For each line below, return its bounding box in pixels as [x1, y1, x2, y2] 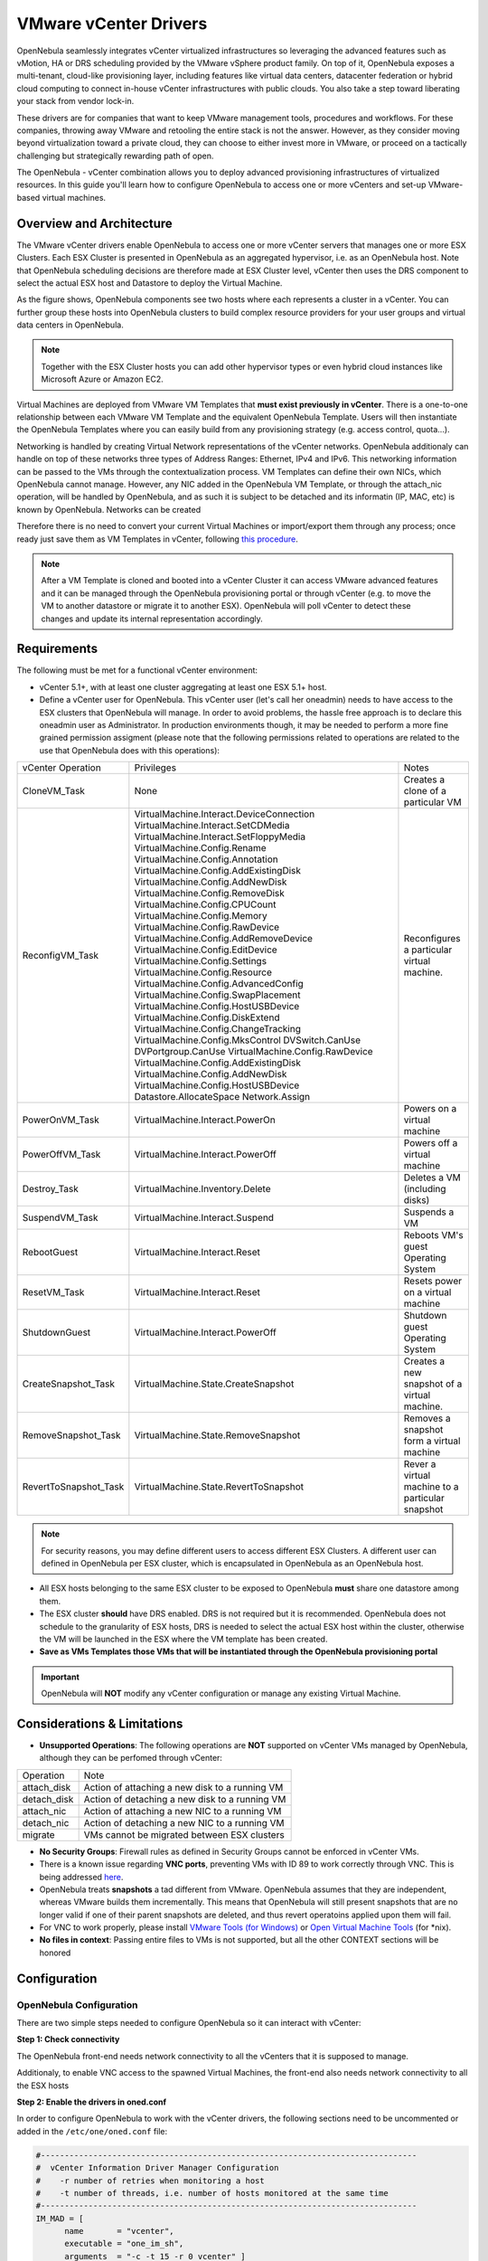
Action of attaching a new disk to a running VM [83, 1781, 284, 1793]
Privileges [134, 762, 176, 774]
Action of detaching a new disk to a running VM [83, 1793, 286, 1805]
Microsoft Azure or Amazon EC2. [41, 374, 164, 384]
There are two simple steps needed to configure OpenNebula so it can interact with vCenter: [16, 2018, 361, 2029]
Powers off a [403, 1137, 458, 1149]
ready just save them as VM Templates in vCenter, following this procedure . [16, 534, 298, 544]
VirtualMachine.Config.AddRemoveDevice [134, 932, 314, 945]
